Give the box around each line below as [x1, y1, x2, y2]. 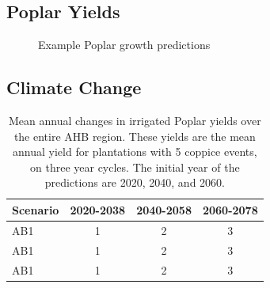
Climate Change [6, 75, 142, 100]
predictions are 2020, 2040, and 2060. [44, 174, 225, 191]
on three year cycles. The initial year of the [30, 158, 240, 175]
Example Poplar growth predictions [38, 36, 211, 53]
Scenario [12, 201, 59, 218]
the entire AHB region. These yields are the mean [13, 127, 256, 144]
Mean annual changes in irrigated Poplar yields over [9, 112, 261, 128]
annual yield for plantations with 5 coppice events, [13, 143, 257, 160]
